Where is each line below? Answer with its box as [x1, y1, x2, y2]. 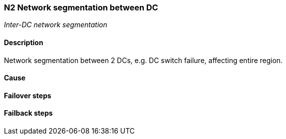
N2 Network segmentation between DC [4, 2, 158, 12]
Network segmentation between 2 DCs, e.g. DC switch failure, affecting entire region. [4, 56, 283, 65]
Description [4, 38, 44, 47]
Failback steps [4, 109, 53, 118]
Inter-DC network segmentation [4, 20, 108, 29]
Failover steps [4, 91, 52, 100]
